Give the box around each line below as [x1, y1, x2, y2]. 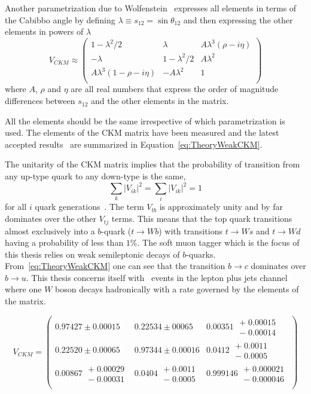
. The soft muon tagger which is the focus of [137, 236, 300, 249]
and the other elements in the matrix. [91, 94, 229, 107]
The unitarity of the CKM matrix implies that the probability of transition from [5, 158, 300, 170]
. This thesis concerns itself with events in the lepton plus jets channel [26, 271, 288, 283]
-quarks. [186, 248, 216, 260]
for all [5, 200, 27, 213]
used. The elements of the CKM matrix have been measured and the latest [5, 126, 279, 139]
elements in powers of [5, 25, 84, 38]
